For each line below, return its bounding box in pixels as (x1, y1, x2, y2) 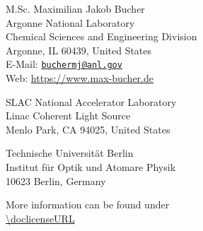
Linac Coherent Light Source (6, 108, 131, 123)
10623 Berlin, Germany (6, 173, 106, 188)
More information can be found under (6, 197, 170, 212)
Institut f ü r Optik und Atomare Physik (6, 160, 176, 174)
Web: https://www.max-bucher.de (6, 71, 153, 85)
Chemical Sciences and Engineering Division (6, 29, 197, 44)
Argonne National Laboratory (6, 15, 135, 30)
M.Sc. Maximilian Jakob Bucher (6, 1, 145, 16)
